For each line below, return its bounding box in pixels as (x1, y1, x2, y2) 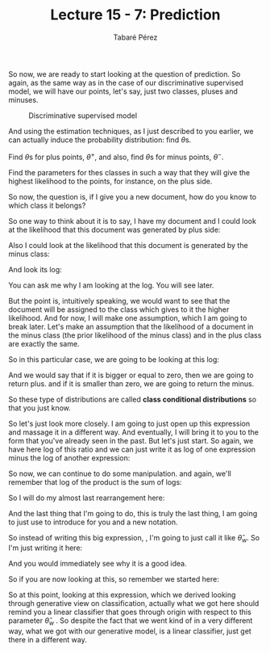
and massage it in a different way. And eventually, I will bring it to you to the (8, 427, 260, 437)
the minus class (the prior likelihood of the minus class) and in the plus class (8, 330, 262, 340)
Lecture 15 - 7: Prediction (50, 6, 221, 24)
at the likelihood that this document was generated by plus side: (8, 225, 221, 234)
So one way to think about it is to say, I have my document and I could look (8, 216, 256, 225)
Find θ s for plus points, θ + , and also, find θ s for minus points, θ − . (8, 150, 224, 162)
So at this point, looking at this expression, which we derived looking (8, 590, 236, 599)
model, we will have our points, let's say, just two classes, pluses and (8, 86, 238, 96)
